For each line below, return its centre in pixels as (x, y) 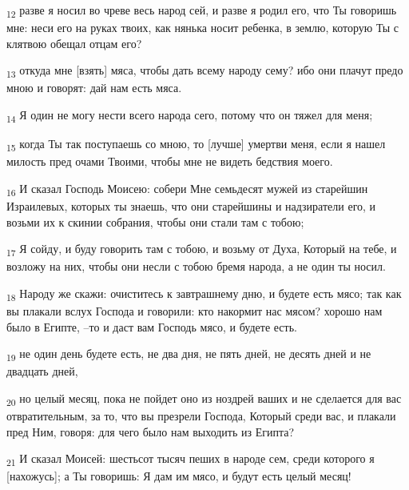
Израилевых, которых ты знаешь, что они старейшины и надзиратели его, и (191, 206)
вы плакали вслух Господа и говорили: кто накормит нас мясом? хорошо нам (195, 311)
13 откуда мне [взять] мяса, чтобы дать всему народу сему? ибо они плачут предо (205, 71)
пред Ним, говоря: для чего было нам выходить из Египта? (151, 431)
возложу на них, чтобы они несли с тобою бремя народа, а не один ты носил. (196, 266)
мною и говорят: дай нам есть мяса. (94, 88)
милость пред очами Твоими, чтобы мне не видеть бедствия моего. (170, 161)
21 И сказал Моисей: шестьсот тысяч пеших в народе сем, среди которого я (191, 460)
